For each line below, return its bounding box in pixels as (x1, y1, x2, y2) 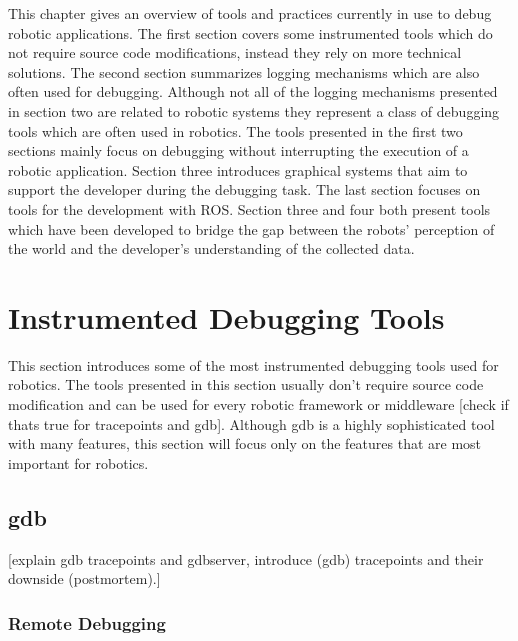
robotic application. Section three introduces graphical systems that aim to (8, 159, 468, 180)
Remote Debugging (8, 610, 166, 635)
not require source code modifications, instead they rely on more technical (8, 42, 462, 63)
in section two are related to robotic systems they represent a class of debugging (8, 100, 500, 121)
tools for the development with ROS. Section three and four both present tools (8, 198, 491, 219)
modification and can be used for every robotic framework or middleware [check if (8, 394, 509, 415)
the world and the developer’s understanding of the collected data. (8, 238, 415, 259)
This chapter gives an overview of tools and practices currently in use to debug (8, 3, 492, 23)
